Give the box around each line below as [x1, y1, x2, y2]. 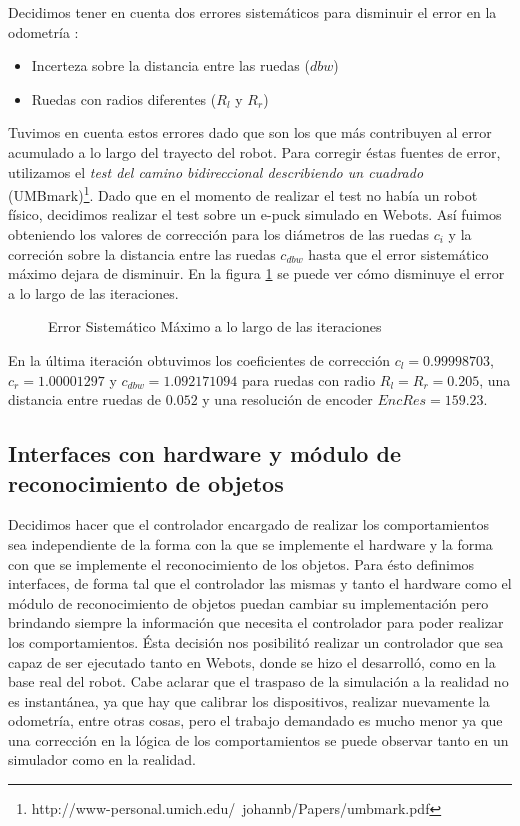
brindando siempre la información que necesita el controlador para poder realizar [8, 612, 504, 633]
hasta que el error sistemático [308, 243, 489, 264]
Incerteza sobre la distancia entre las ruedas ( [31, 55, 310, 76]
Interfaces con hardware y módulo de [8, 438, 401, 469]
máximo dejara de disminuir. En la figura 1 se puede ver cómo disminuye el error [8, 263, 505, 284]
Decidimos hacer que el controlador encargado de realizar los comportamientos [8, 514, 489, 535]
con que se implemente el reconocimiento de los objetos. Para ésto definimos [8, 553, 475, 574]
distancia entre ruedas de [8, 389, 162, 410]
